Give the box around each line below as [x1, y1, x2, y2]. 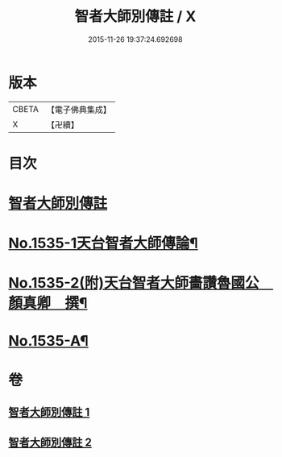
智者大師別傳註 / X [74, 7, 197, 26]
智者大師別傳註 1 [8, 405, 90, 419]
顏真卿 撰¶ [8, 294, 88, 313]
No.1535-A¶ [8, 331, 89, 350]
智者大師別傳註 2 [8, 435, 93, 449]
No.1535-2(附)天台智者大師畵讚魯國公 [8, 274, 259, 293]
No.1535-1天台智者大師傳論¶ [8, 235, 199, 252]
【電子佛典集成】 [46, 104, 111, 115]
